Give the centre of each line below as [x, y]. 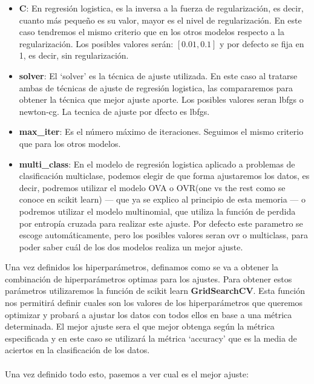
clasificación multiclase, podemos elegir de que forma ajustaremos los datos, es [164, 176]
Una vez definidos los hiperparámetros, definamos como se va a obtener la [142, 267]
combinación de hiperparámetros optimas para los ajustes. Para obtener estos [149, 278]
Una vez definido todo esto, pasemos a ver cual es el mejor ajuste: [127, 373]
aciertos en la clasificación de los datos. [77, 350]
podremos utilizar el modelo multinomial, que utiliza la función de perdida [157, 211]
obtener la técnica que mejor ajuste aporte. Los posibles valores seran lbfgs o [161, 99]
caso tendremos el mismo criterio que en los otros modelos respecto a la [152, 32]
